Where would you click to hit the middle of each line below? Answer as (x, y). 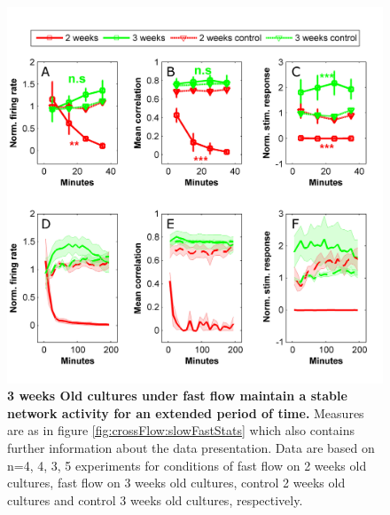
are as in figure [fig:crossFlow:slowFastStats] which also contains (181, 430)
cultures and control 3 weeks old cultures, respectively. (155, 499)
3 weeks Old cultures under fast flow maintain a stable (177, 396)
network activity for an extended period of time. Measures (186, 412)
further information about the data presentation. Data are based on (191, 447)
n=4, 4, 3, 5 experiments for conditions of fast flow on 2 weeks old (187, 465)
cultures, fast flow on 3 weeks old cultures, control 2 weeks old (176, 483)
